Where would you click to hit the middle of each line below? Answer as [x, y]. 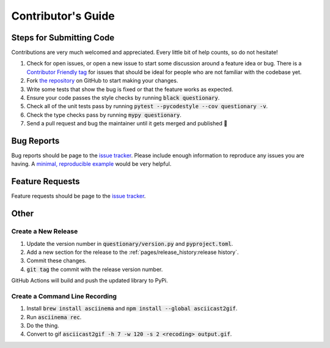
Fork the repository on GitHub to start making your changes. [102, 81]
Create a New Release [45, 231]
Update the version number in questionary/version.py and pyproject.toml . [130, 243]
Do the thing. [43, 326]
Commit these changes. [57, 261]
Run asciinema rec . [54, 317]
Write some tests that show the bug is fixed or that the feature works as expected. [130, 89]
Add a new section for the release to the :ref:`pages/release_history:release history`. [133, 252]
